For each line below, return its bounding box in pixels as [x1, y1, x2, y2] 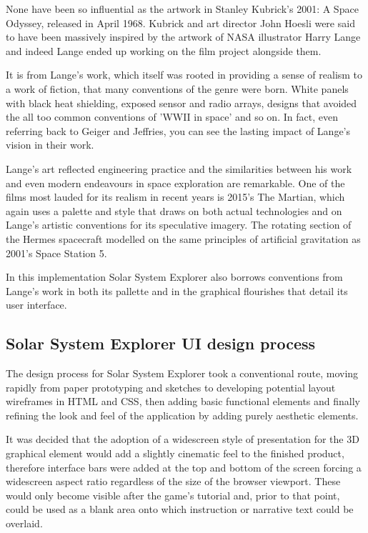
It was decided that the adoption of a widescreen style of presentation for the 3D [6, 432, 359, 447]
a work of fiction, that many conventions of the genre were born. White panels [6, 81, 349, 96]
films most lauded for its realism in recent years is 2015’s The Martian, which [6, 189, 345, 204]
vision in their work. [6, 137, 94, 152]
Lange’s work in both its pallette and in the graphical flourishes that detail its [6, 283, 348, 298]
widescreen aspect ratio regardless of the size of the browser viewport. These [6, 474, 341, 489]
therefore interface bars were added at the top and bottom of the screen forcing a [6, 459, 362, 474]
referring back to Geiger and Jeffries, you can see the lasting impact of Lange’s [6, 123, 351, 138]
